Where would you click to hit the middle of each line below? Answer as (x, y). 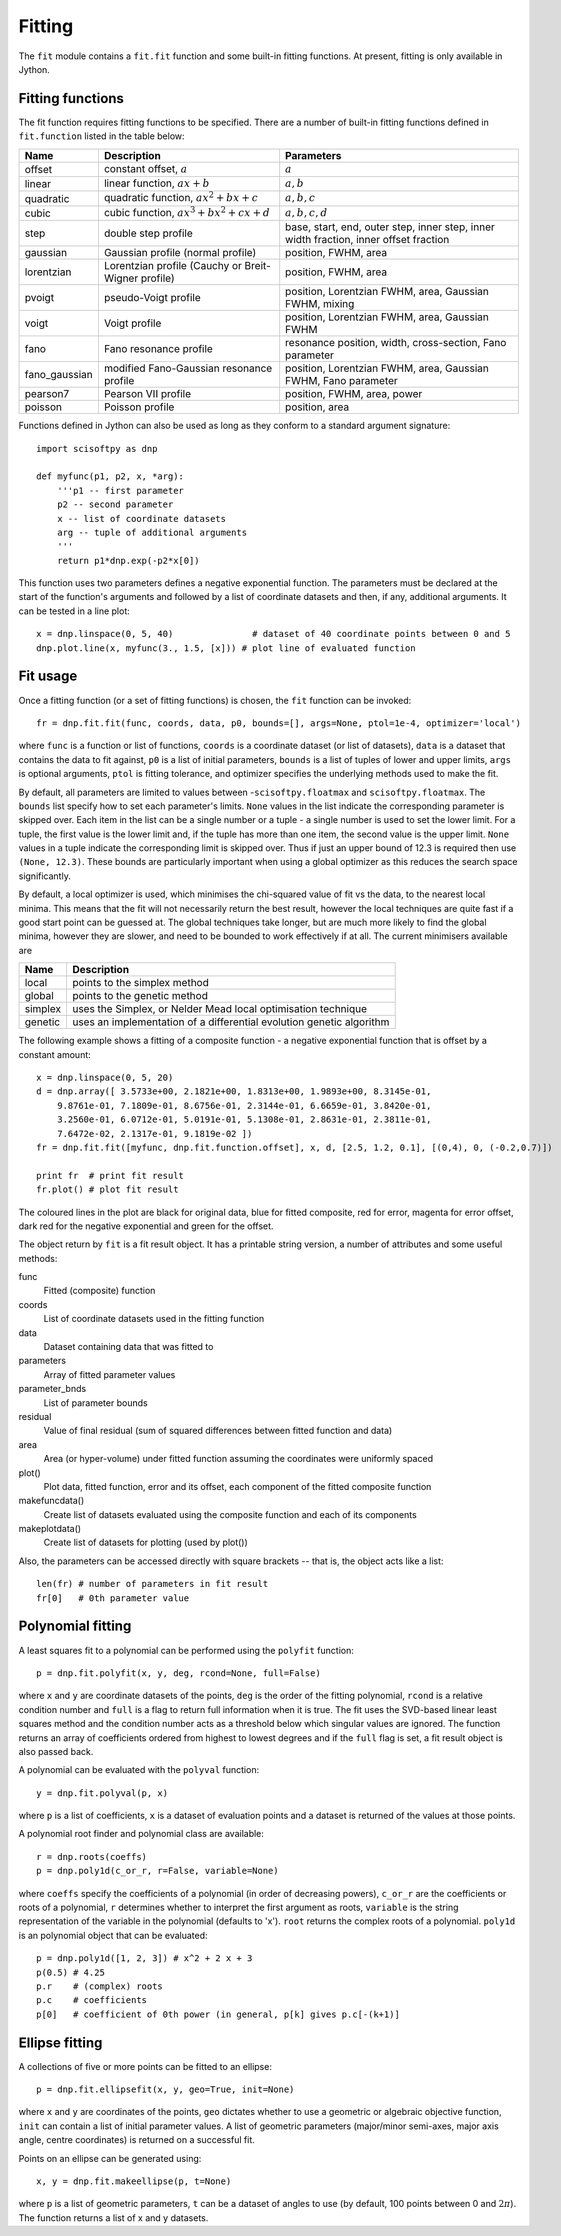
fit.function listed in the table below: (101, 136)
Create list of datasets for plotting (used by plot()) (146, 1542)
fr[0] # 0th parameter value (113, 1598)
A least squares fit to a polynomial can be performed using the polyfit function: (186, 1650)
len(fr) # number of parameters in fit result (152, 1584)
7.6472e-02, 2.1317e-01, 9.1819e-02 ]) (154, 1133)
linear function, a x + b (156, 183)
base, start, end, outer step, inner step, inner (390, 227)
